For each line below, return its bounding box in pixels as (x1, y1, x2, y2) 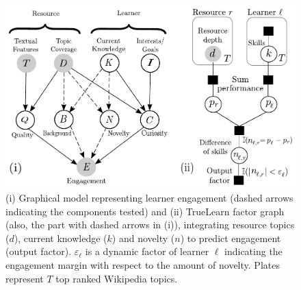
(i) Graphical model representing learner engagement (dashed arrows (5, 191, 293, 205)
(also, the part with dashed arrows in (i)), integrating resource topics (5, 217, 295, 232)
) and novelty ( (112, 230, 175, 245)
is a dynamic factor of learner (85, 244, 209, 258)
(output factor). (5, 244, 72, 258)
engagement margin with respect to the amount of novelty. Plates (5, 258, 280, 272)
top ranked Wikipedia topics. (55, 271, 178, 285)
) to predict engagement (180, 230, 281, 245)
